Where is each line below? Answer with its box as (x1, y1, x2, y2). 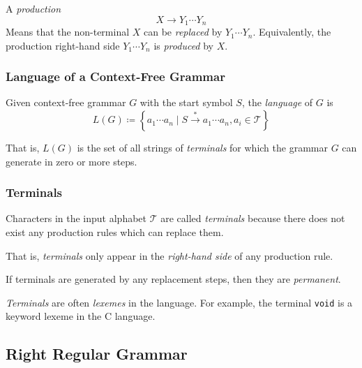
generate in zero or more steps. (6, 154, 137, 168)
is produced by (153, 38, 213, 52)
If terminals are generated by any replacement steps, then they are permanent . (6, 272, 341, 286)
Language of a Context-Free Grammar (6, 68, 225, 85)
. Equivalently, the (252, 24, 331, 39)
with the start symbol (139, 95, 233, 110)
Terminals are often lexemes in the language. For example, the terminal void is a (6, 295, 353, 309)
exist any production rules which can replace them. (6, 225, 224, 240)
